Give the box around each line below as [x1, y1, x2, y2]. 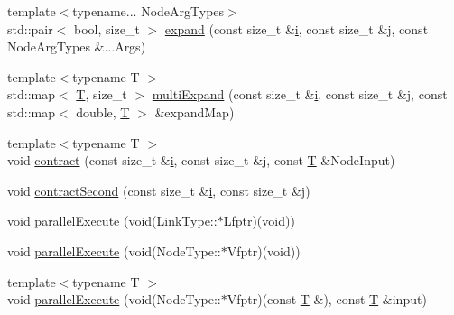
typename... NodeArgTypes [72, 2, 225, 20]
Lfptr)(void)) [223, 211, 295, 230]
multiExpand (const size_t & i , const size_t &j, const [152, 85, 448, 104]
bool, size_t [74, 19, 140, 38]
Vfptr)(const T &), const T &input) [227, 290, 427, 309]
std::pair [7, 19, 53, 38]
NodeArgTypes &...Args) [7, 37, 146, 56]
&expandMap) [154, 102, 235, 121]
